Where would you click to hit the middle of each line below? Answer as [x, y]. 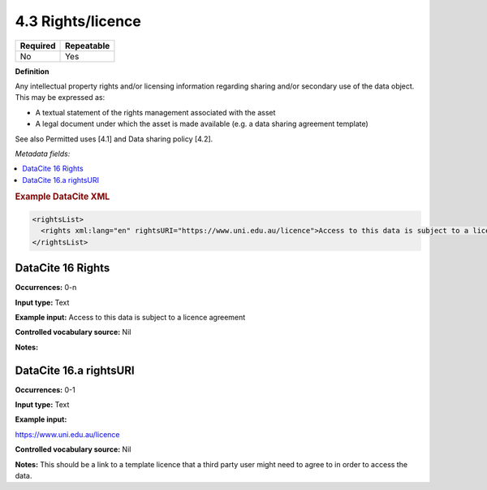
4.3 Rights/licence [78, 21]
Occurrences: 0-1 [45, 389]
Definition [32, 71]
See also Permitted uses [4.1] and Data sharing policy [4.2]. [114, 139]
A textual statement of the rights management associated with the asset [155, 112]
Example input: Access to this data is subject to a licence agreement [130, 317]
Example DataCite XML [62, 197]
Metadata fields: [43, 154]
